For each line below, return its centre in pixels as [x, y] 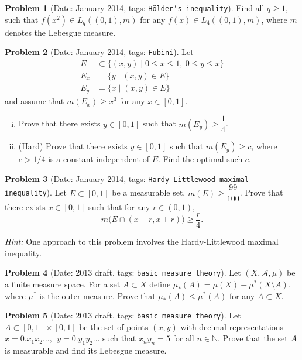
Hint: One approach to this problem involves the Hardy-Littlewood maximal [142, 241]
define [160, 284]
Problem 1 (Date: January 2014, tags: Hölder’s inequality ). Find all [135, 8]
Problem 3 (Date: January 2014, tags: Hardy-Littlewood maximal [127, 178]
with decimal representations [232, 326]
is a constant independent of [99, 159]
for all [183, 338]
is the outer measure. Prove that [97, 295]
